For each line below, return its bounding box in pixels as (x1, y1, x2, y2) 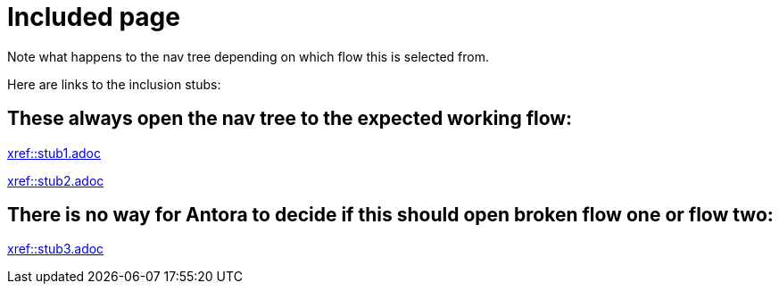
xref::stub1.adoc (7, 145, 101, 161)
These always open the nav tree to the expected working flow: (7, 107, 573, 130)
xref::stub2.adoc (7, 172, 104, 188)
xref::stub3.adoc (7, 241, 104, 257)
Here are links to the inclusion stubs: (7, 76, 221, 92)
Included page (7, 2, 180, 32)
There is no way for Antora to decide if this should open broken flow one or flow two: (7, 204, 774, 227)
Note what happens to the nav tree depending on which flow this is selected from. (7, 48, 489, 64)
